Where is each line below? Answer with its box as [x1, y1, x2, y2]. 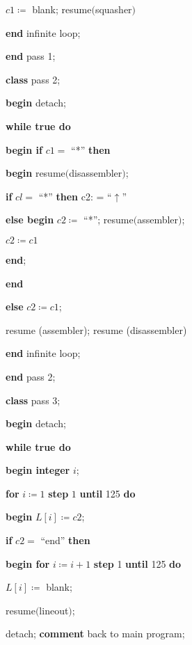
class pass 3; [6, 392, 61, 407]
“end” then [40, 533, 90, 548]
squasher [95, 2, 132, 16]
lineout [39, 603, 69, 617]
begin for [6, 556, 50, 571]
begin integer [6, 463, 70, 477]
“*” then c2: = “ [38, 189, 112, 203]
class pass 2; [6, 72, 61, 86]
